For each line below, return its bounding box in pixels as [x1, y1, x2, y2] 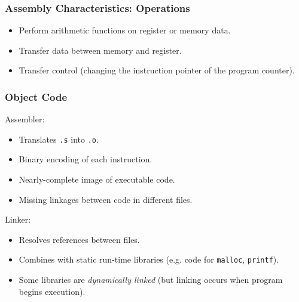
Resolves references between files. [19, 233, 140, 245]
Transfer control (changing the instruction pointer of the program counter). [19, 64, 295, 76]
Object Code [5, 89, 68, 104]
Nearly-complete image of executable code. [19, 173, 175, 186]
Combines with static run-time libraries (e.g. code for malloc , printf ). [19, 253, 279, 266]
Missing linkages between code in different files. [19, 193, 193, 205]
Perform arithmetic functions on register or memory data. [19, 24, 231, 36]
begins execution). [19, 285, 86, 297]
